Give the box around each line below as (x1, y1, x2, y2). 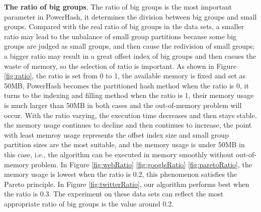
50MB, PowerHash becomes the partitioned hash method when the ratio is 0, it (4, 80, 249, 90)
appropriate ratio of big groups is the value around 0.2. (4, 198, 174, 208)
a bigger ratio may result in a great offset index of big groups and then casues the (4, 50, 256, 61)
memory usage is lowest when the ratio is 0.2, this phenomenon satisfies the (4, 169, 237, 179)
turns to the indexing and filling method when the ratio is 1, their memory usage (4, 90, 254, 100)
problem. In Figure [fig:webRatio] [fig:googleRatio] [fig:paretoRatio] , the (31, 159, 252, 169)
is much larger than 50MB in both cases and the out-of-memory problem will (4, 99, 242, 110)
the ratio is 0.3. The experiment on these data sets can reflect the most (4, 188, 223, 199)
